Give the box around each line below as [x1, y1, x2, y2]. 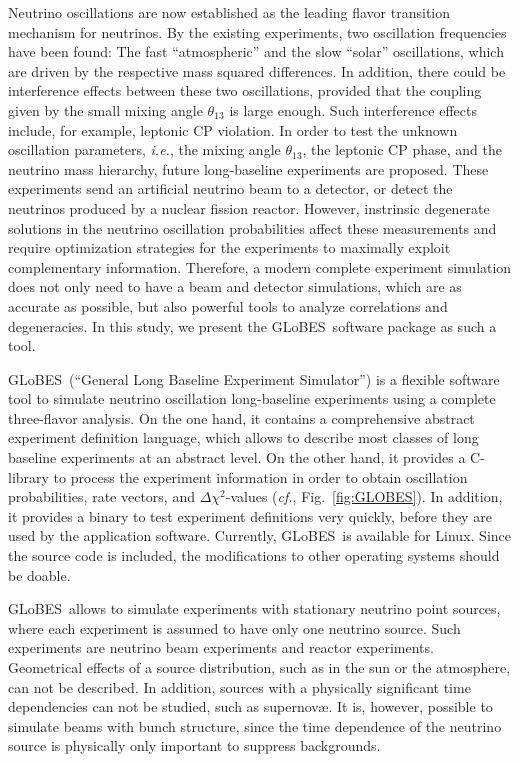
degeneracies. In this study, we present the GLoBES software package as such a [8, 315, 497, 336]
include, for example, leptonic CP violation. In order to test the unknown [8, 119, 458, 140]
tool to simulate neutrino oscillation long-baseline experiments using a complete [8, 388, 496, 409]
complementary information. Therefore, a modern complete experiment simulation [8, 256, 512, 277]
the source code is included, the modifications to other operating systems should [8, 545, 500, 566]
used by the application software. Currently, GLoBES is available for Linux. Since [8, 525, 511, 546]
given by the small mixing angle [8, 99, 203, 120]
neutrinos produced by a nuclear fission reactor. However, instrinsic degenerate [8, 197, 490, 218]
